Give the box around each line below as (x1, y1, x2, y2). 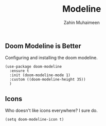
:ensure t (9, 68, 29, 74)
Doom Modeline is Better (5, 42, 82, 50)
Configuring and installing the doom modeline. (5, 55, 98, 61)
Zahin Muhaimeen (64, 20, 100, 25)
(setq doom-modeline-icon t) (5, 117, 64, 122)
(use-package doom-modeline (5, 64, 62, 69)
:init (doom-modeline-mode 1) (9, 73, 71, 78)
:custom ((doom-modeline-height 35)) (9, 77, 86, 82)
